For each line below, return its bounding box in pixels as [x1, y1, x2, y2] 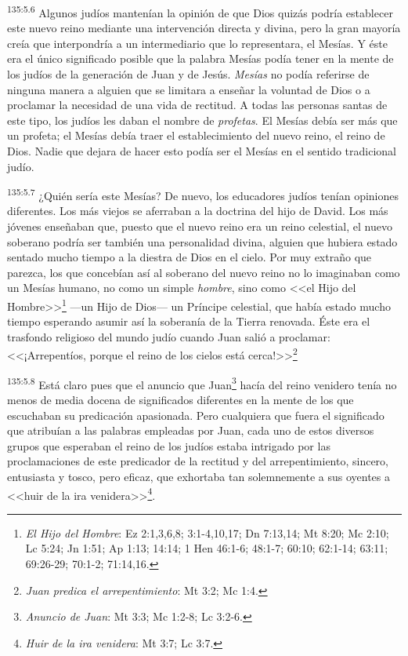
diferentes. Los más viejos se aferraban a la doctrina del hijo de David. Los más [7, 202, 388, 219]
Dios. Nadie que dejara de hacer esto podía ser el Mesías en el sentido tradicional [7, 143, 396, 159]
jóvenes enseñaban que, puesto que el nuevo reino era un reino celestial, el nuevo [7, 218, 392, 235]
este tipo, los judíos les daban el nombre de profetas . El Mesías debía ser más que [7, 111, 398, 128]
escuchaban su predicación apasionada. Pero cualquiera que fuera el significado [7, 406, 385, 423]
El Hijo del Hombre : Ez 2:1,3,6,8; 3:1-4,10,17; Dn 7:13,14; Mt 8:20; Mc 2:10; [25, 524, 389, 541]
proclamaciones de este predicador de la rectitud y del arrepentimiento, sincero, [7, 453, 388, 469]
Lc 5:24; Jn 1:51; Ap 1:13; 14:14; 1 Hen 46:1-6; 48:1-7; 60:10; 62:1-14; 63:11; [25, 540, 388, 556]
